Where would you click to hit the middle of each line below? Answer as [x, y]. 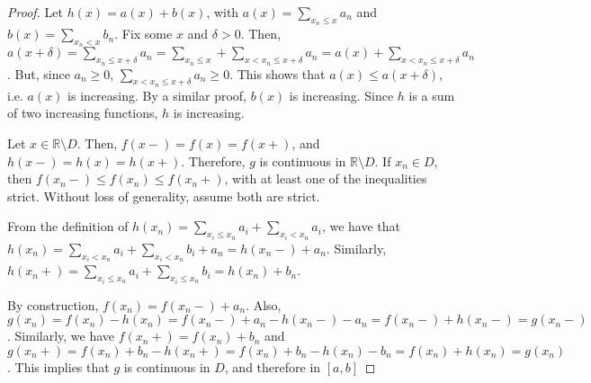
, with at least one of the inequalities [326, 178]
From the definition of [68, 226]
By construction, [53, 304]
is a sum [432, 95]
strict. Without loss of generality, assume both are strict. [164, 196]
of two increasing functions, [83, 113]
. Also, [264, 304]
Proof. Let [35, 12]
